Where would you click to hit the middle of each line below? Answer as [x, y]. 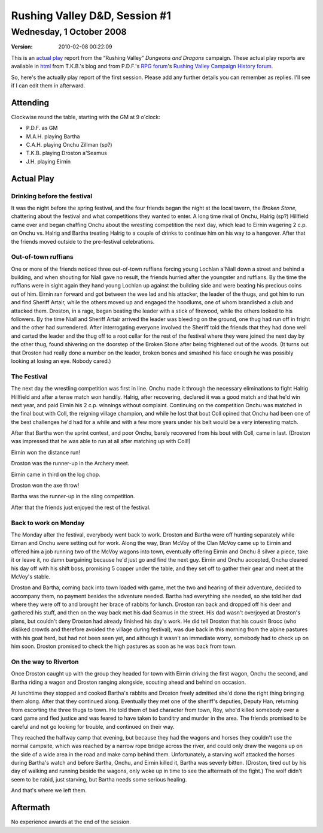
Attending [30, 103]
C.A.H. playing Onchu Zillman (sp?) [69, 145]
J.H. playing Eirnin [48, 161]
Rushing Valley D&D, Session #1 [91, 16]
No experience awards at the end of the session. [71, 822]
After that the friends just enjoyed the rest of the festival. [81, 507]
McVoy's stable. [31, 576]
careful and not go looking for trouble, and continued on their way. [93, 726]
